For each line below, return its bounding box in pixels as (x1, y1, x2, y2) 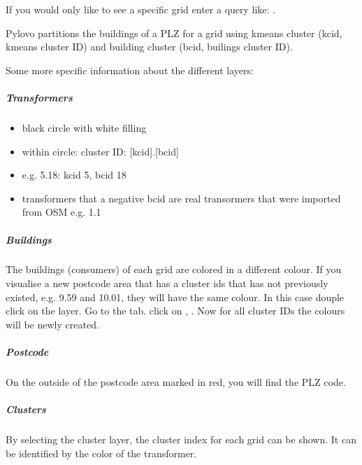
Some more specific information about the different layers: (6, 62, 254, 77)
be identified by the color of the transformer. (6, 445, 197, 460)
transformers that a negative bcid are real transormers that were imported (22, 190, 341, 205)
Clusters (6, 402, 46, 417)
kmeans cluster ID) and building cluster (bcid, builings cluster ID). (6, 39, 293, 54)
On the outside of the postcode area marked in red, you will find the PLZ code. (6, 375, 346, 389)
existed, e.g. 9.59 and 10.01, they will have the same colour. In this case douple (6, 289, 345, 304)
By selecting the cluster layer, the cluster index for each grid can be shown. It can (6, 432, 356, 447)
